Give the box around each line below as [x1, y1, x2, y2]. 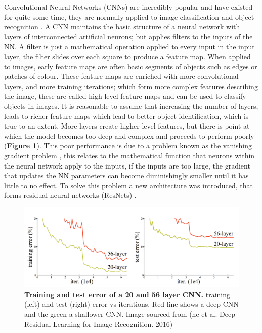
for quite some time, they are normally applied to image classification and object [4, 11, 254, 22]
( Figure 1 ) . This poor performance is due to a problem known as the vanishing [4, 140, 252, 151]
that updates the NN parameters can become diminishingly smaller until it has [4, 170, 249, 181]
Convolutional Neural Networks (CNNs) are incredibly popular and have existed [4, 2, 253, 12]
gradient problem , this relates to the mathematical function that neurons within [4, 150, 255, 160]
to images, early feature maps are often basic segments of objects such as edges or [4, 61, 257, 71]
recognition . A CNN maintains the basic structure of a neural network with [4, 21, 240, 32]
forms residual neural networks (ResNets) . [4, 190, 137, 200]
